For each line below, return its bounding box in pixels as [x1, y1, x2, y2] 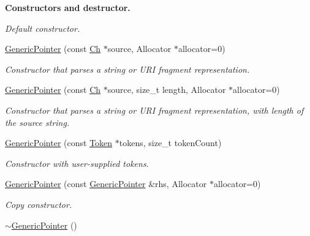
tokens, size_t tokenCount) [119, 136, 222, 149]
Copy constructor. [5, 197, 72, 210]
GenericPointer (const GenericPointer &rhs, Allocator [5, 177, 207, 190]
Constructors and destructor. [5, 1, 130, 13]
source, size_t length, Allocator [107, 83, 226, 96]
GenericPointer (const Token [5, 136, 113, 149]
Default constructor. [5, 21, 80, 34]
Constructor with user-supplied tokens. [5, 157, 149, 169]
